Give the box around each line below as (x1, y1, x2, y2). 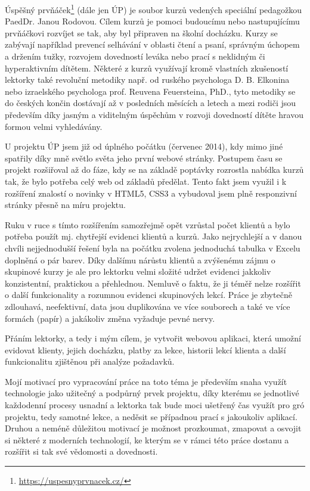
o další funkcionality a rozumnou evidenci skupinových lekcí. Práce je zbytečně (5, 288, 292, 301)
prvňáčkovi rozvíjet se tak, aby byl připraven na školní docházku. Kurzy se (5, 26, 278, 39)
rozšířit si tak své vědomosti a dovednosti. (5, 445, 158, 458)
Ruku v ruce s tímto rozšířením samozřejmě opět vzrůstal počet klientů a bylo (5, 218, 290, 231)
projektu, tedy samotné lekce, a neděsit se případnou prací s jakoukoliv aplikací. (5, 410, 297, 422)
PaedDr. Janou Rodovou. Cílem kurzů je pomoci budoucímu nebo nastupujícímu (5, 15, 300, 27)
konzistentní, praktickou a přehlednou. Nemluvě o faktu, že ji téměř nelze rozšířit (5, 276, 301, 289)
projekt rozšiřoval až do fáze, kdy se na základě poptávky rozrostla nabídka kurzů (5, 163, 304, 176)
